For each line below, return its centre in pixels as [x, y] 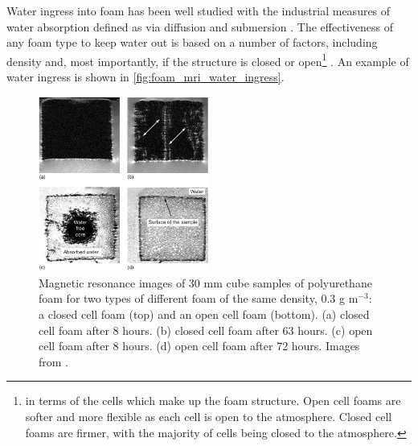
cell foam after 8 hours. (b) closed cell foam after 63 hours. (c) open [206, 330]
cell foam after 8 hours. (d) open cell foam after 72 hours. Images [199, 346]
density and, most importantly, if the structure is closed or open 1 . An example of [208, 60]
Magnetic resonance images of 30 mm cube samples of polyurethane [205, 282]
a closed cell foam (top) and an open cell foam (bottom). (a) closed [204, 314]
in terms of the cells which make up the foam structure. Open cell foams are [213, 401]
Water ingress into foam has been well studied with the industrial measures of [199, 10]
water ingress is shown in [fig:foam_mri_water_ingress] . [145, 77]
